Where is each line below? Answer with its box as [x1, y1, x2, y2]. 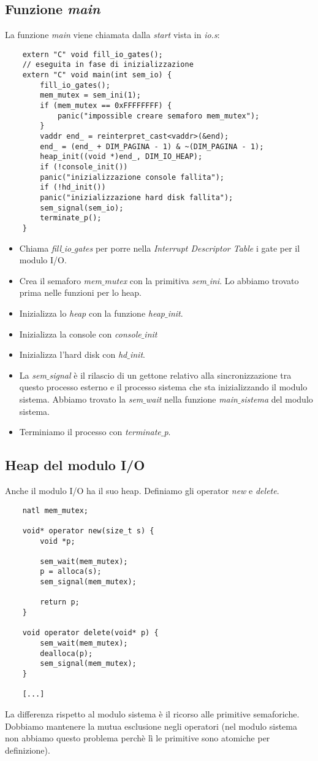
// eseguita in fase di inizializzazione [22, 60, 194, 69]
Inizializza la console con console [19, 327, 142, 340]
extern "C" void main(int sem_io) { [22, 71, 172, 80]
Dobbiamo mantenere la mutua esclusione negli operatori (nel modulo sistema [5, 719, 297, 732]
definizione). [5, 743, 50, 756]
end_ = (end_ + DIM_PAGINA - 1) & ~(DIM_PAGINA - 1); [40, 142, 264, 151]
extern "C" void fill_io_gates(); [22, 50, 163, 59]
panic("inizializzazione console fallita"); [40, 172, 224, 182]
